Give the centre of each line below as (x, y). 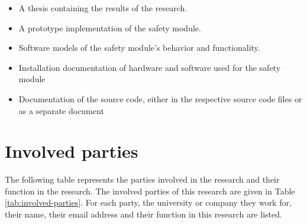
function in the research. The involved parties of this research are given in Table (150, 191)
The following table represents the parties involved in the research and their (142, 179)
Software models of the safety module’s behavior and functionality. (139, 48)
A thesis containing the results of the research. (103, 8)
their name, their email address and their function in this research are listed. (143, 214)
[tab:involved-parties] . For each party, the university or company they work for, (148, 202)
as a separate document (61, 110)
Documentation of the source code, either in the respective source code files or (160, 98)
